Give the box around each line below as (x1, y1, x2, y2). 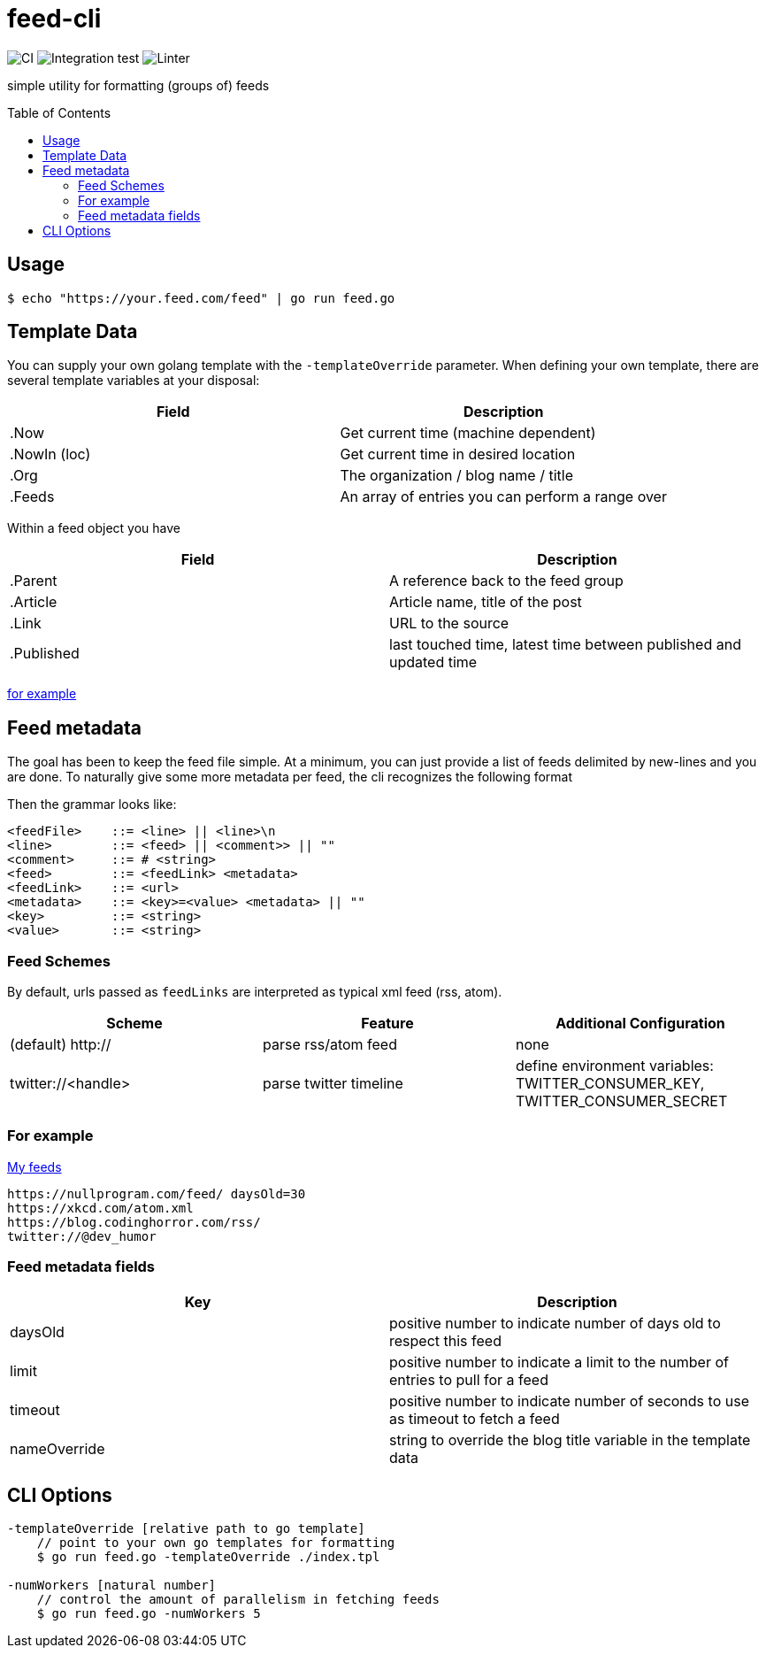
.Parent (10, 572, 57, 590)
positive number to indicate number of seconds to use (389, 1391, 749, 1410)
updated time (389, 653, 478, 672)
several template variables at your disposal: (7, 373, 260, 389)
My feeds (7, 1158, 62, 1174)
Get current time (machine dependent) (340, 424, 596, 443)
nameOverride (10, 1439, 105, 1458)
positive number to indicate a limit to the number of (389, 1352, 729, 1371)
